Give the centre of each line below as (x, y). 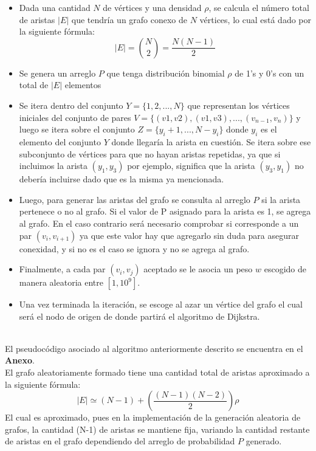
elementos (83, 85)
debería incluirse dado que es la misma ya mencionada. (122, 179)
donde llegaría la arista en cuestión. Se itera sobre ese (211, 141)
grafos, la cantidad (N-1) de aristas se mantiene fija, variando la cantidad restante (157, 429)
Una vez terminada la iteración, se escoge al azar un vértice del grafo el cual (161, 304)
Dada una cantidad (55, 7)
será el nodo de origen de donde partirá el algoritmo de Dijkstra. (139, 316)
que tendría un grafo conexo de (129, 19)
